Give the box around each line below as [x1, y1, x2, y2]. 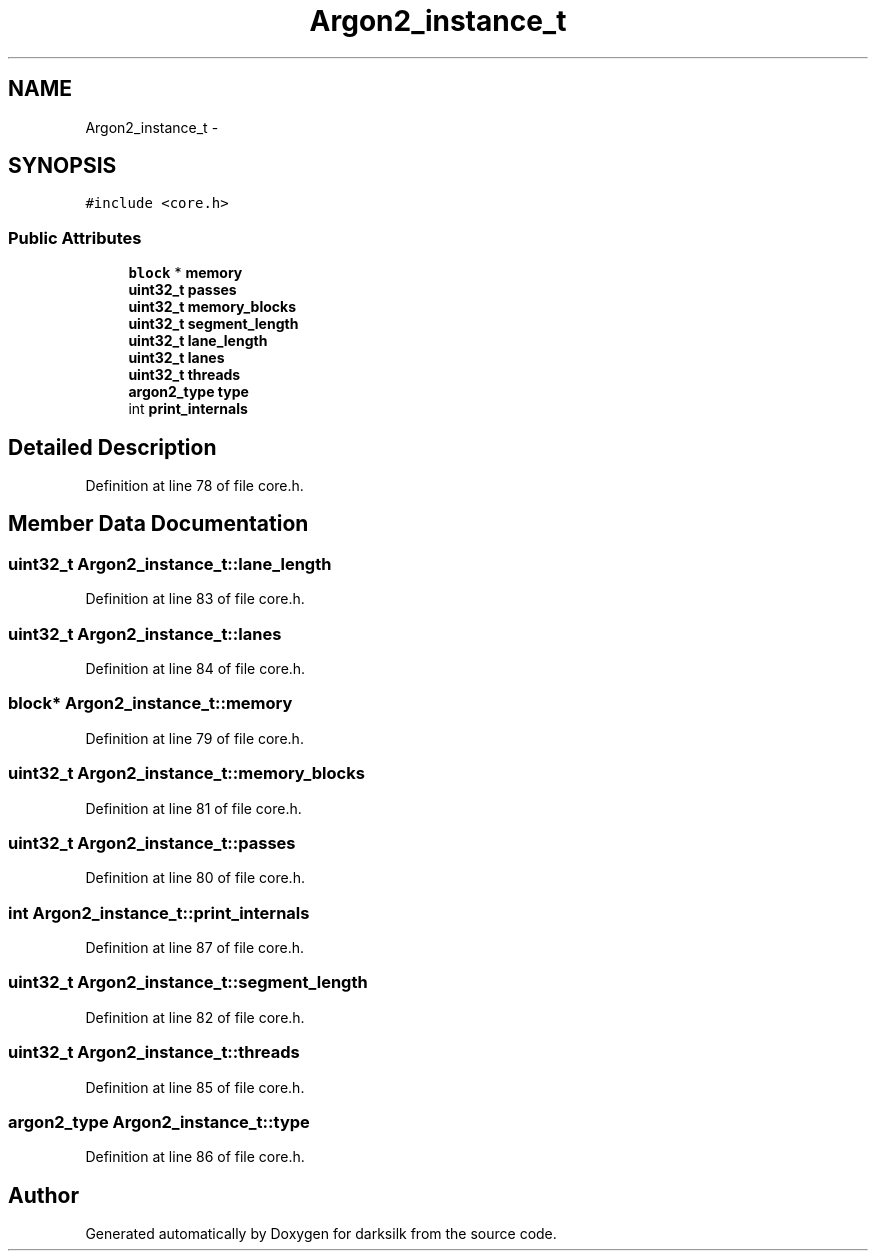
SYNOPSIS [8, 153, 117, 179]
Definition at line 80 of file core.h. [85, 869, 305, 887]
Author [8, 1182, 79, 1208]
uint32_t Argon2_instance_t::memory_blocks [8, 763, 365, 784]
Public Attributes [8, 227, 142, 248]
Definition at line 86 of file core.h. [85, 1148, 305, 1166]
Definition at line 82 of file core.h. [85, 1008, 305, 1026]
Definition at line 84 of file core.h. [85, 660, 306, 677]
